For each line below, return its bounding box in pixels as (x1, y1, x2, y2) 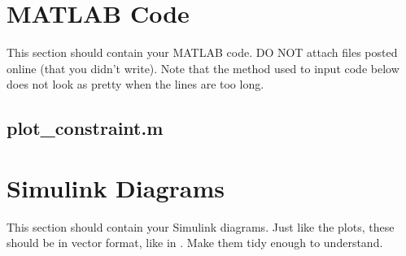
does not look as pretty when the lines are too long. (7, 76, 264, 93)
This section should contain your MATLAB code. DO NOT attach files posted (7, 44, 398, 61)
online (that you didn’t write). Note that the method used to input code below (7, 59, 399, 76)
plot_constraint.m (7, 115, 164, 141)
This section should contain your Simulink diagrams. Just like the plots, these (7, 218, 395, 235)
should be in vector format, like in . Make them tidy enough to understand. (7, 234, 383, 251)
